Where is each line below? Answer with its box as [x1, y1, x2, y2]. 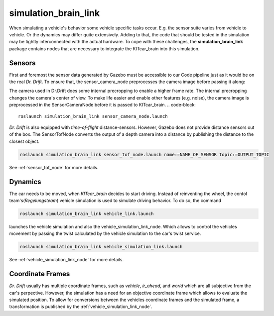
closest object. [9, 138, 40, 144]
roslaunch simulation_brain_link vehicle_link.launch [19, 211, 154, 216]
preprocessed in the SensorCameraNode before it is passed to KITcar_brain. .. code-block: [9, 102, 196, 108]
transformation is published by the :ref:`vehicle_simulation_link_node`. [9, 304, 152, 310]
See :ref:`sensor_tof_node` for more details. [9, 164, 99, 170]
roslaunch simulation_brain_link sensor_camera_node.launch [18, 113, 168, 119]
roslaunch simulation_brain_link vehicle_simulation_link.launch [19, 244, 183, 250]
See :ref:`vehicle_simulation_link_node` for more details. [9, 257, 124, 263]
